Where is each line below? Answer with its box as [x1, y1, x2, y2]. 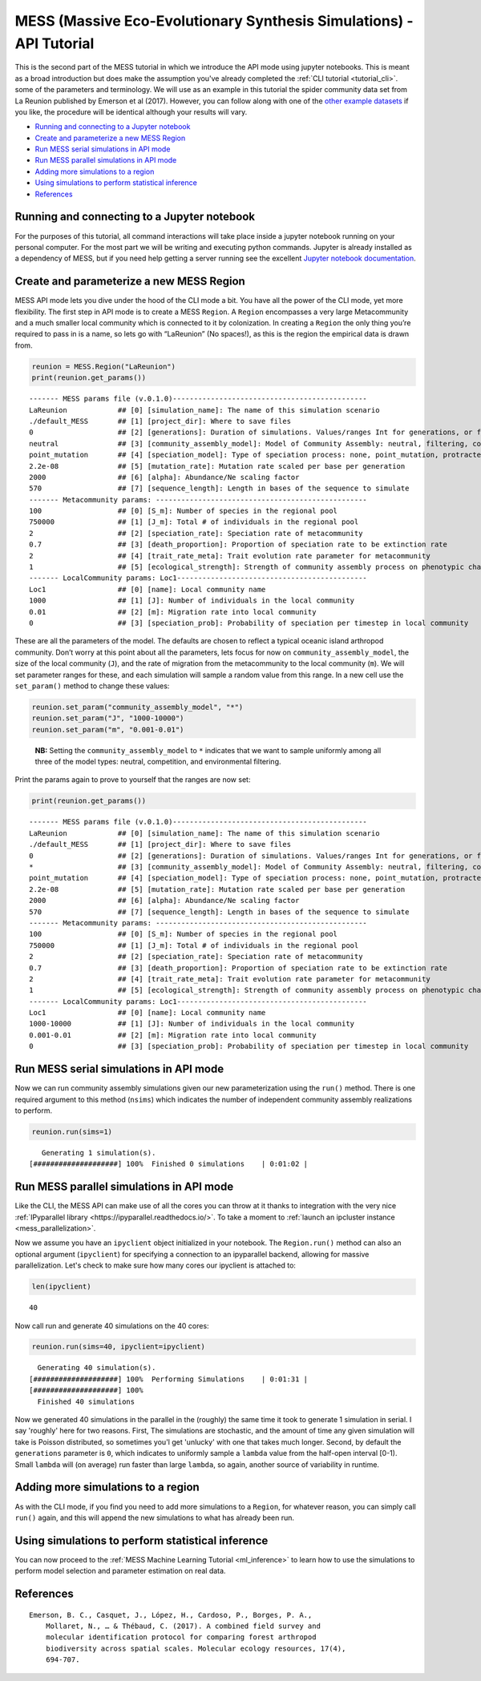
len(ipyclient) [31, 1282, 91, 1292]
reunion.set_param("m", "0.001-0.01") [31, 725, 184, 734]
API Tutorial [14, 34, 95, 52]
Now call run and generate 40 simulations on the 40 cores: [14, 1320, 209, 1330]
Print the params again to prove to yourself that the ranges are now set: [14, 775, 251, 784]
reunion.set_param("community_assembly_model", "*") [31, 702, 244, 712]
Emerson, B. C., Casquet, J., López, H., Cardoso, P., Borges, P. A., [29, 1610, 313, 1619]
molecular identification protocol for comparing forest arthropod [45, 1633, 317, 1642]
